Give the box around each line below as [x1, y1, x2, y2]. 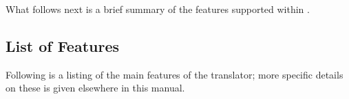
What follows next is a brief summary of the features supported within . [6, 2, 310, 16]
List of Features [6, 35, 120, 56]
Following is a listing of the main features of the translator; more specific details [6, 67, 343, 81]
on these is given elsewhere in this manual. [6, 81, 185, 95]
